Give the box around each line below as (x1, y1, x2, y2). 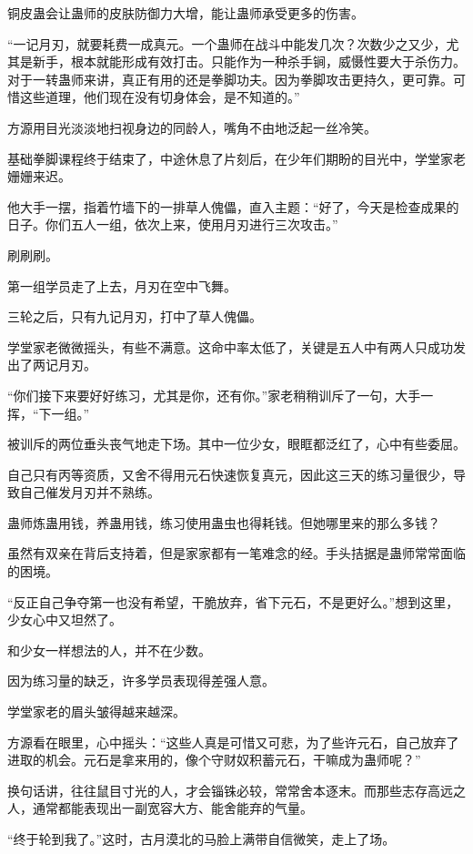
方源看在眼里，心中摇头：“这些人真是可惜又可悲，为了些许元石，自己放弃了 (7, 732, 459, 751)
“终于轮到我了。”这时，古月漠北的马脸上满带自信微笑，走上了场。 (7, 829, 396, 848)
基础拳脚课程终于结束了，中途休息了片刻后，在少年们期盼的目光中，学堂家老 (7, 148, 466, 168)
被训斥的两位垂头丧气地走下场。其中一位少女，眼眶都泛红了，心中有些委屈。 (7, 434, 466, 453)
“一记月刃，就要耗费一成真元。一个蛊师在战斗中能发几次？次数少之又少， (7, 34, 447, 53)
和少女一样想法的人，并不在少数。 (7, 640, 211, 659)
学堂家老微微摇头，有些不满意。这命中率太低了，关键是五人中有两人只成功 (7, 337, 453, 356)
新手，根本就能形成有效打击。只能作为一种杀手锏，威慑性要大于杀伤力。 (32, 52, 466, 71)
